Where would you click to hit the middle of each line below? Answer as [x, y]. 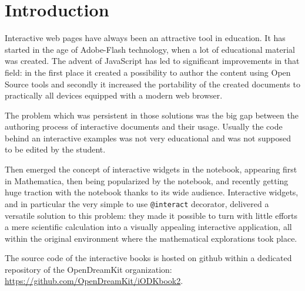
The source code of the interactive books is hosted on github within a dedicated [148, 258]
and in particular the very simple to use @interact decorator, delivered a [137, 203]
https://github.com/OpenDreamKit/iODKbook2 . [94, 281]
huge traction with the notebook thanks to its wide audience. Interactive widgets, [152, 192]
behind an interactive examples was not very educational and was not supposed [148, 138]
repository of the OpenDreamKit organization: [88, 269]
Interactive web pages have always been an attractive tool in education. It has [145, 38]
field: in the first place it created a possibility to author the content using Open [148, 72]
